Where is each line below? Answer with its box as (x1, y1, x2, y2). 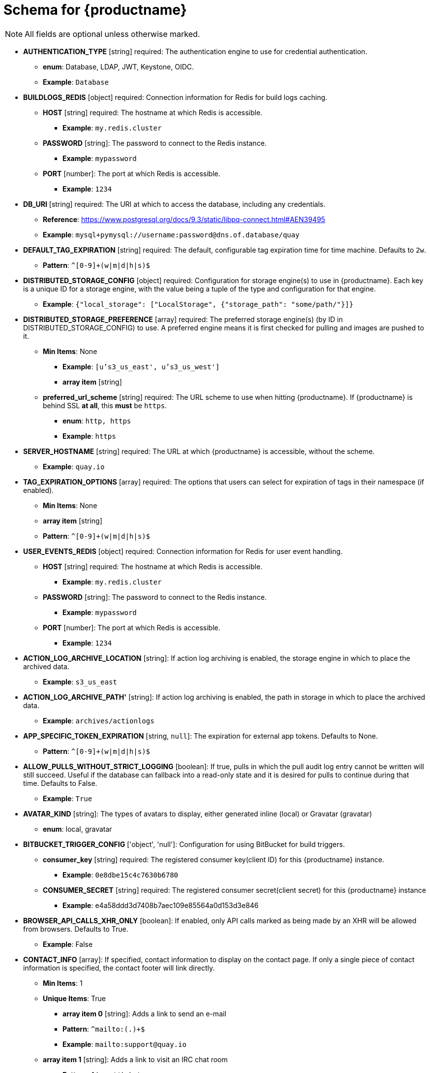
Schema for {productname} (3, 1, 187, 18)
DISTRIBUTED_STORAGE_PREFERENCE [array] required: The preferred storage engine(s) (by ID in (23, 315, 343, 324)
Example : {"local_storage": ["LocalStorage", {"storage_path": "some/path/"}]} (43, 299, 354, 308)
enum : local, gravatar (43, 824, 112, 833)
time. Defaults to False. (23, 779, 97, 787)
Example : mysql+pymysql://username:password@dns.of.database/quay (43, 230, 300, 239)
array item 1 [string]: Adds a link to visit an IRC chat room (43, 1055, 228, 1064)
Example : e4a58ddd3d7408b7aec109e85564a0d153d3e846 (62, 901, 259, 910)
